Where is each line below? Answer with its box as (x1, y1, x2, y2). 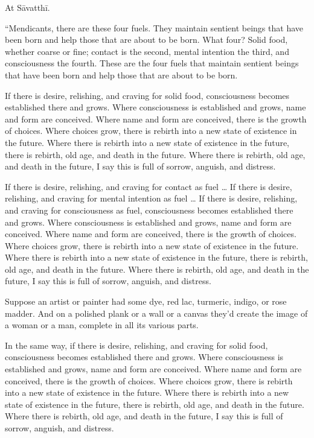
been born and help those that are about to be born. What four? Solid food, (5, 33, 288, 46)
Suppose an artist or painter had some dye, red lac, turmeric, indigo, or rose (5, 295, 287, 308)
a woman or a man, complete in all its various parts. (5, 319, 199, 331)
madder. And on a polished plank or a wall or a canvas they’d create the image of (5, 306, 308, 319)
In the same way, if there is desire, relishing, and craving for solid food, (5, 338, 268, 351)
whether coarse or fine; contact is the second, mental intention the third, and (5, 45, 289, 57)
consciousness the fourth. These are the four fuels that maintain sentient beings (5, 57, 299, 69)
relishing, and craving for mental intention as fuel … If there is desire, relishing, (5, 192, 298, 205)
